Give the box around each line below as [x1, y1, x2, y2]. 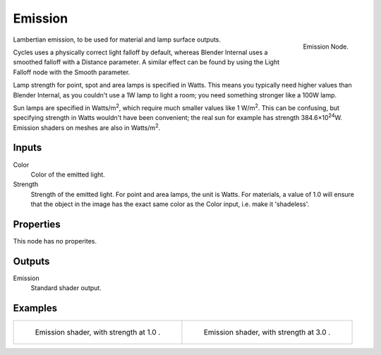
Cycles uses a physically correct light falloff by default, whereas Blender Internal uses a [13, 48, 268, 56]
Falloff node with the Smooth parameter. [13, 68, 131, 76]
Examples [13, 302, 58, 314]
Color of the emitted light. [30, 170, 105, 179]
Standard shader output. [30, 284, 102, 292]
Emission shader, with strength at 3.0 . [203, 327, 331, 337]
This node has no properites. [13, 237, 97, 246]
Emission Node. [303, 42, 349, 51]
